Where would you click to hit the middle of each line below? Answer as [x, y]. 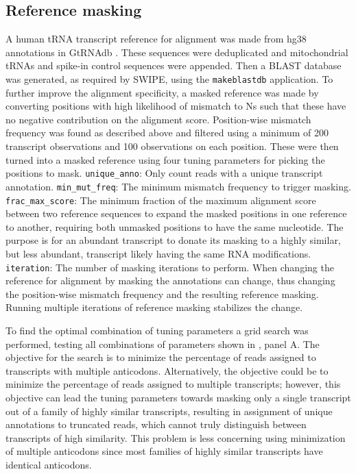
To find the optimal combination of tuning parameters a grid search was [157, 330]
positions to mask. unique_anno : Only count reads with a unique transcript [164, 173]
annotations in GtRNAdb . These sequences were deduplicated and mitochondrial [177, 52]
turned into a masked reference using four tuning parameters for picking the [165, 159]
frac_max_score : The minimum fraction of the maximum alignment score [161, 200]
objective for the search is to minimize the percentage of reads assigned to [161, 357]
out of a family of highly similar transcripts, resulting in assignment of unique [169, 411]
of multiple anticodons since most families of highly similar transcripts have [164, 451]
